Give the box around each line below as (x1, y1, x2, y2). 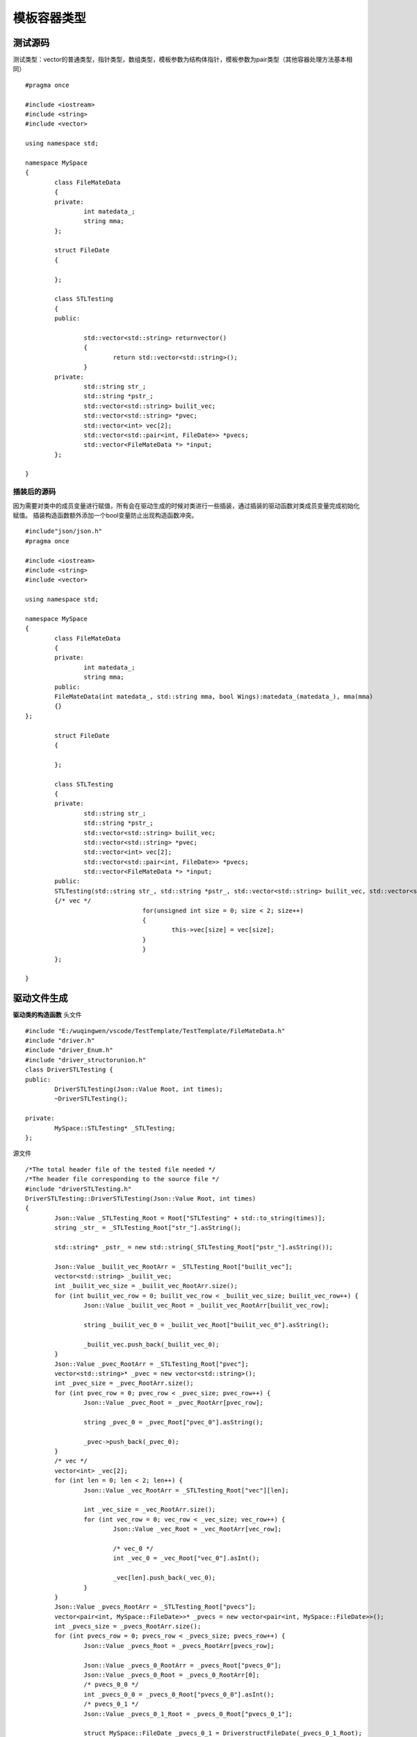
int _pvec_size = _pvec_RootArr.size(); (54, 1379, 194, 1388)
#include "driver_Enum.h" (25, 1046, 114, 1054)
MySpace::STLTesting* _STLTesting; (54, 1124, 176, 1132)
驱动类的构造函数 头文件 (13, 1011, 82, 1019)
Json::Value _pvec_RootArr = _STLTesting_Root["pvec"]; (54, 1360, 250, 1368)
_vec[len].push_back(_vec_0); (113, 1574, 216, 1582)
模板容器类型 (13, 10, 87, 26)
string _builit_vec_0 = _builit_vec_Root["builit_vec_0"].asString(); (83, 1321, 329, 1328)
